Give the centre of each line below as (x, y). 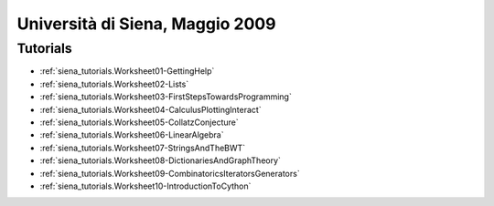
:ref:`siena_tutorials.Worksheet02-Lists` (114, 84)
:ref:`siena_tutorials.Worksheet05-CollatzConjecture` (139, 122)
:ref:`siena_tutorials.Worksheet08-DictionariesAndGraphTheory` (160, 160)
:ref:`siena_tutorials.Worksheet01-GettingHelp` (127, 71)
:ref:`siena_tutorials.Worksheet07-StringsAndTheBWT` (143, 148)
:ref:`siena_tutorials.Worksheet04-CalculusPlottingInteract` (150, 109)
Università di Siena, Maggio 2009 (146, 24)
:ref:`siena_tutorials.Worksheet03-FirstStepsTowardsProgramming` (166, 97)
